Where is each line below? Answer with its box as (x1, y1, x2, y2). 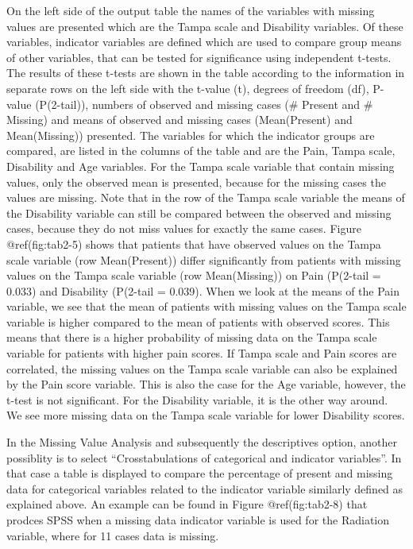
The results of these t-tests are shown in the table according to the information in (6, 64, 405, 81)
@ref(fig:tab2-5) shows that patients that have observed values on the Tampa (6, 235, 381, 252)
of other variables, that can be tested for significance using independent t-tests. (6, 48, 392, 65)
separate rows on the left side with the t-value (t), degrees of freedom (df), (6, 79, 369, 96)
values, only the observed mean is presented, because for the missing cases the (6, 173, 386, 190)
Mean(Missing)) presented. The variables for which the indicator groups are (6, 126, 375, 143)
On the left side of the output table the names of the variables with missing (6, 2, 375, 18)
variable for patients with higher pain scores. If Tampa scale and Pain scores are (6, 345, 397, 361)
